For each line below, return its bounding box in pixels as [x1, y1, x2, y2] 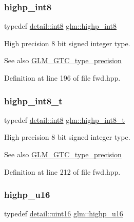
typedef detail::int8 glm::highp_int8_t [4, 114, 125, 125]
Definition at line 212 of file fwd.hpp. [4, 166, 121, 177]
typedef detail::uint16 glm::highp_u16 [4, 208, 123, 219]
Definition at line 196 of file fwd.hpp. [4, 72, 121, 83]
